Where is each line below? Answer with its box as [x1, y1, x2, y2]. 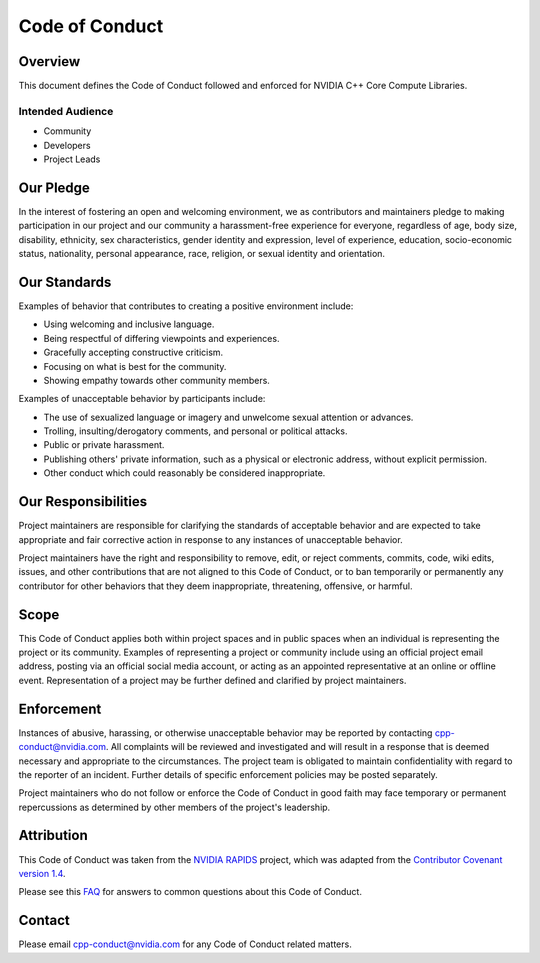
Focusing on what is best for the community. [43, 360, 227, 372]
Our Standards [18, 273, 112, 290]
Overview [18, 53, 81, 70]
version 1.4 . [18, 867, 66, 879]
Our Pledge [18, 179, 90, 196]
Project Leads [43, 153, 101, 165]
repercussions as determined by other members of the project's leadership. [18, 801, 331, 813]
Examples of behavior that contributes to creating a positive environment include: [18, 300, 354, 312]
